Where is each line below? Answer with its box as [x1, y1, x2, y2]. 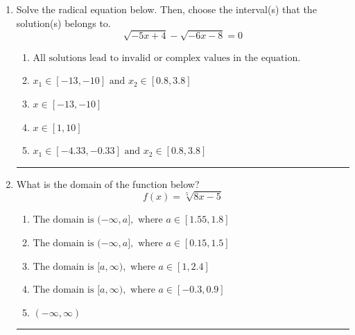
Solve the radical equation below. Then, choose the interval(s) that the [16, 2, 317, 16]
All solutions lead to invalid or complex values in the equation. [33, 53, 301, 63]
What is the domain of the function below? [16, 176, 200, 191]
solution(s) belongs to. [16, 15, 111, 30]
